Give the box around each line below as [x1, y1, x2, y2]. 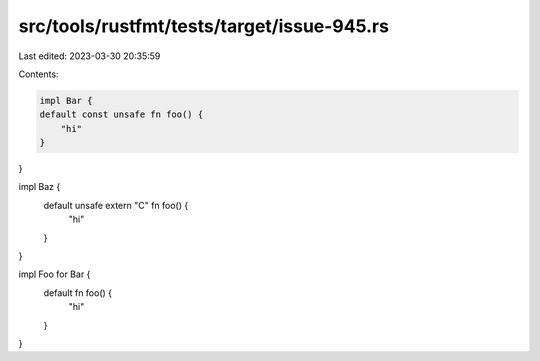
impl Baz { [18, 181, 61, 193]
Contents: [18, 68, 59, 80]
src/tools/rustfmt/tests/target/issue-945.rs [18, 15, 390, 37]
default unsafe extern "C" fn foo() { [43, 199, 189, 211]
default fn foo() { [43, 286, 113, 299]
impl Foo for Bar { [18, 268, 91, 280]
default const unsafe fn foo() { [39, 109, 204, 120]
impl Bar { [39, 95, 93, 106]
